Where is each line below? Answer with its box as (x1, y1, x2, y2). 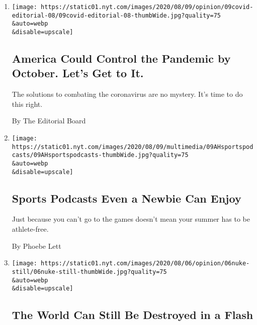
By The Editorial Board (12, 115, 86, 126)
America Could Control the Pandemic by (12, 51, 231, 66)
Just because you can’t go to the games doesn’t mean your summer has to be (12, 214, 250, 224)
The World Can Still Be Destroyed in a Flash (12, 307, 253, 322)
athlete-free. (12, 224, 49, 234)
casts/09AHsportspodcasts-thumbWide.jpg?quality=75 (12, 151, 189, 159)
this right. (12, 98, 43, 109)
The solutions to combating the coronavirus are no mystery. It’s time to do (12, 89, 243, 99)
